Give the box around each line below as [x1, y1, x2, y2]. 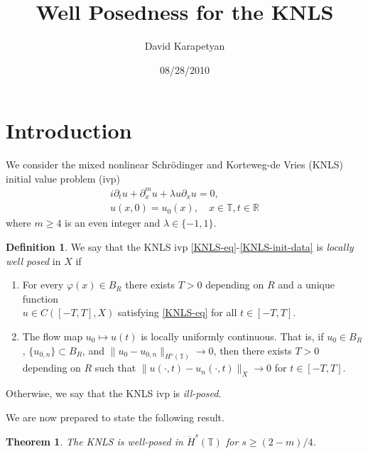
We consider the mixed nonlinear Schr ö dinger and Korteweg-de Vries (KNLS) [6, 157, 344, 172]
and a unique [278, 277, 335, 292]
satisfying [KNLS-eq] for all [118, 305, 237, 320]
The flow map [22, 329, 83, 344]
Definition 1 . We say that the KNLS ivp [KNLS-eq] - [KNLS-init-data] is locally [6, 239, 354, 254]
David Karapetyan [144, 38, 225, 53]
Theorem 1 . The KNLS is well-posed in [6, 434, 183, 449]
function [22, 291, 58, 306]
